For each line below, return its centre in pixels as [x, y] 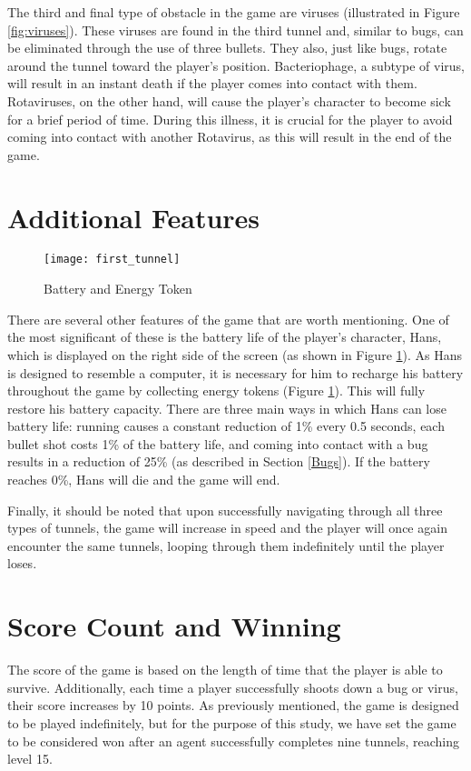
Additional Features [134, 217]
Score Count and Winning [174, 626]
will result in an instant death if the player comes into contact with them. [212, 83]
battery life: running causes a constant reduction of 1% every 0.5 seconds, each [226, 426]
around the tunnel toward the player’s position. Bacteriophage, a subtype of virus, [236, 65]
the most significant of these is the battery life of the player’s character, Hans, [225, 337]
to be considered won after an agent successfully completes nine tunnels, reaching [233, 741]
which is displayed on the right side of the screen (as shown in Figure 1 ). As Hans [235, 354]
